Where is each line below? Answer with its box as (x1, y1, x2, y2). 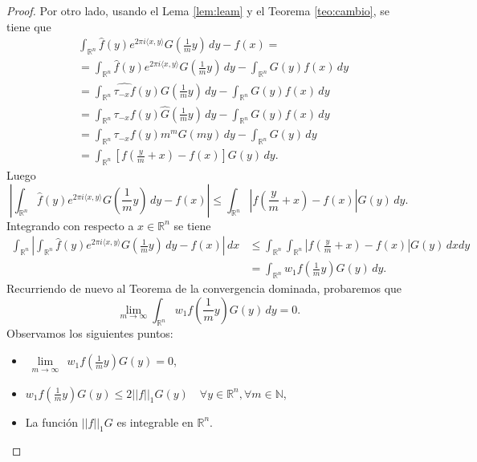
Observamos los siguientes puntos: (6, 325, 173, 342)
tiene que (6, 18, 51, 34)
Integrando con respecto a (6, 217, 134, 233)
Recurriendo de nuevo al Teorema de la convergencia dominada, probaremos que (6, 280, 402, 297)
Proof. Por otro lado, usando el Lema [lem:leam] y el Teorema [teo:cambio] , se (6, 2, 389, 18)
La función (25, 413, 78, 430)
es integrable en (116, 413, 194, 430)
